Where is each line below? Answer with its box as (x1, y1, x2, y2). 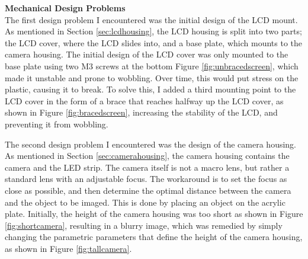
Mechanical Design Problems (5, 2, 126, 14)
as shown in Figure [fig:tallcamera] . (5, 242, 132, 254)
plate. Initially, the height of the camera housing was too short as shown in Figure (5, 207, 303, 220)
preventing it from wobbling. (5, 117, 108, 130)
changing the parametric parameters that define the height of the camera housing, (5, 231, 303, 243)
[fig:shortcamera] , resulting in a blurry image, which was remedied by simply (5, 219, 283, 231)
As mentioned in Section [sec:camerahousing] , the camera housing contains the (5, 149, 290, 162)
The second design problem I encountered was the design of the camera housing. (5, 138, 297, 150)
